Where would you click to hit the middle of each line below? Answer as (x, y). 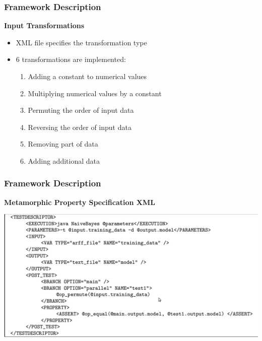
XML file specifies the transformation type (81, 42)
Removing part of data (63, 144)
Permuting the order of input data (81, 110)
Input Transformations (44, 25)
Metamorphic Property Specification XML (80, 202)
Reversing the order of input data (80, 127)
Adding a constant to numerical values (87, 76)
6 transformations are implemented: (71, 59)
